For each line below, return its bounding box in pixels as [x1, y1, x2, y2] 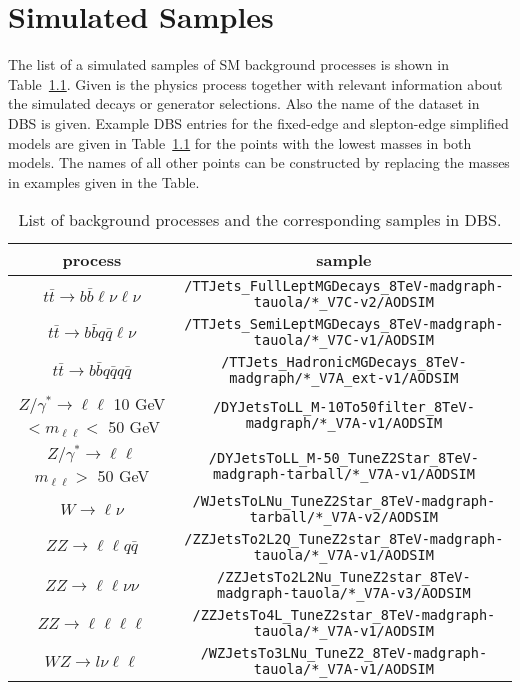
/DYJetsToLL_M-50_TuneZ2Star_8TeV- [208, 449, 479, 466]
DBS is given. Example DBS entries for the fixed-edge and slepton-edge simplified [8, 112, 509, 133]
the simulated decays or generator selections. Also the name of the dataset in [8, 93, 480, 114]
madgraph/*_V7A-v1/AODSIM [245, 415, 443, 432]
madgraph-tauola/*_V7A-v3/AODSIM [217, 585, 471, 602]
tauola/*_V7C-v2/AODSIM [253, 294, 434, 311]
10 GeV [113, 392, 166, 416]
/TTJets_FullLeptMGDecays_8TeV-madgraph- [184, 278, 504, 295]
